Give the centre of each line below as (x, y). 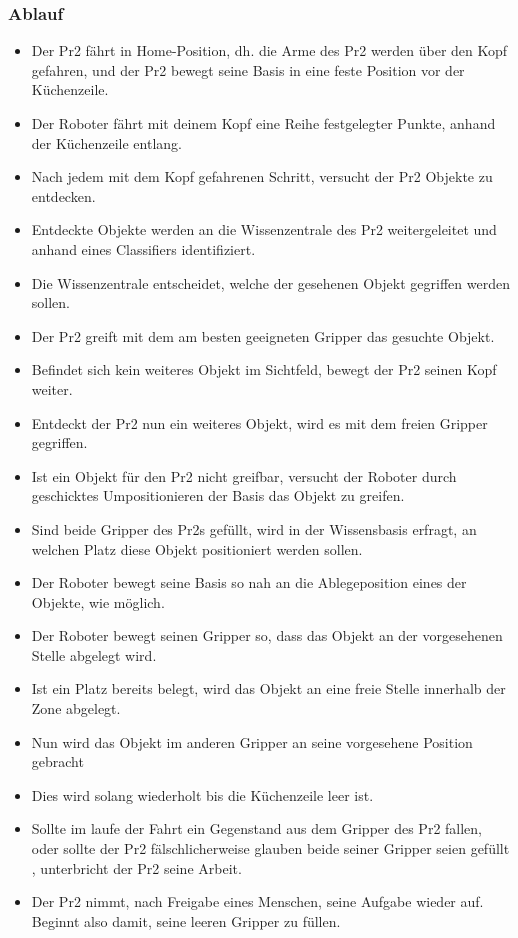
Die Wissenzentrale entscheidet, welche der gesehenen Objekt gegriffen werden (270, 282)
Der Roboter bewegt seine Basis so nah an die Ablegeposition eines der (249, 582)
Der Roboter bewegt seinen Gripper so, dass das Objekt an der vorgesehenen (267, 635)
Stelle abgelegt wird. (94, 654)
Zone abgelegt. (76, 708)
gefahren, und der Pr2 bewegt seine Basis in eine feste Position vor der (248, 69)
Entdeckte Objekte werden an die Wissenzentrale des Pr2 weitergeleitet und (264, 229)
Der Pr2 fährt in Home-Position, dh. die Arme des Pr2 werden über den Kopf (269, 50)
